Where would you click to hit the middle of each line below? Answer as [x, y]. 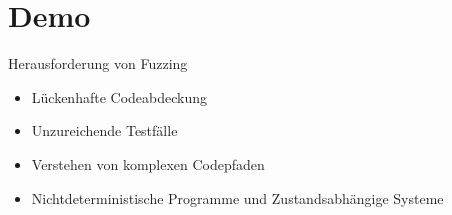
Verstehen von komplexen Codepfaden [148, 163]
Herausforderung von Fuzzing [98, 63]
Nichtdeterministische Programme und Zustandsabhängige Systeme [237, 197]
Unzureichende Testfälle [104, 130]
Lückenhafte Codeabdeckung [119, 96]
